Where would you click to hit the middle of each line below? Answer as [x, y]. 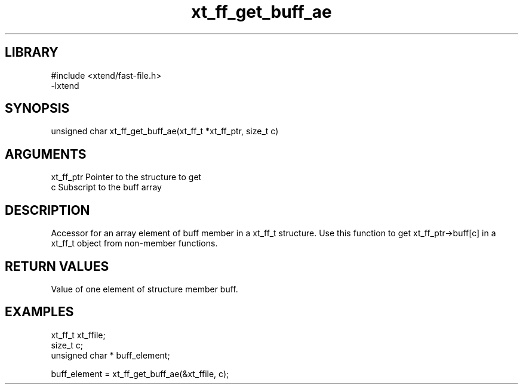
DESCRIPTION [47, 210]
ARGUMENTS [46, 154]
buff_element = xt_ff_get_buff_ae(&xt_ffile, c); [140, 373]
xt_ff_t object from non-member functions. [134, 243]
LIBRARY [32, 53]
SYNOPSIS [37, 109]
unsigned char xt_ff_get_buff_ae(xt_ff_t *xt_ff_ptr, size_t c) [165, 131]
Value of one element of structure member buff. [144, 289]
